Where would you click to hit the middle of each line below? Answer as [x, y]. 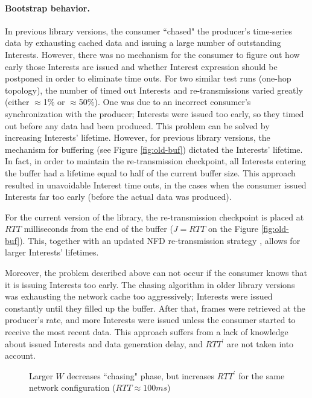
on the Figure [233, 229]
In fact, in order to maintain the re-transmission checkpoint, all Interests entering [155, 161]
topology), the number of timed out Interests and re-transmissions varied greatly [154, 90]
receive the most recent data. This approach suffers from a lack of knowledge [147, 332]
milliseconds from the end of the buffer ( [98, 229]
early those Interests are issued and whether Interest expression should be [141, 66]
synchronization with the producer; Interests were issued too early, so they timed [154, 113]
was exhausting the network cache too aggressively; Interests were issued [139, 296]
